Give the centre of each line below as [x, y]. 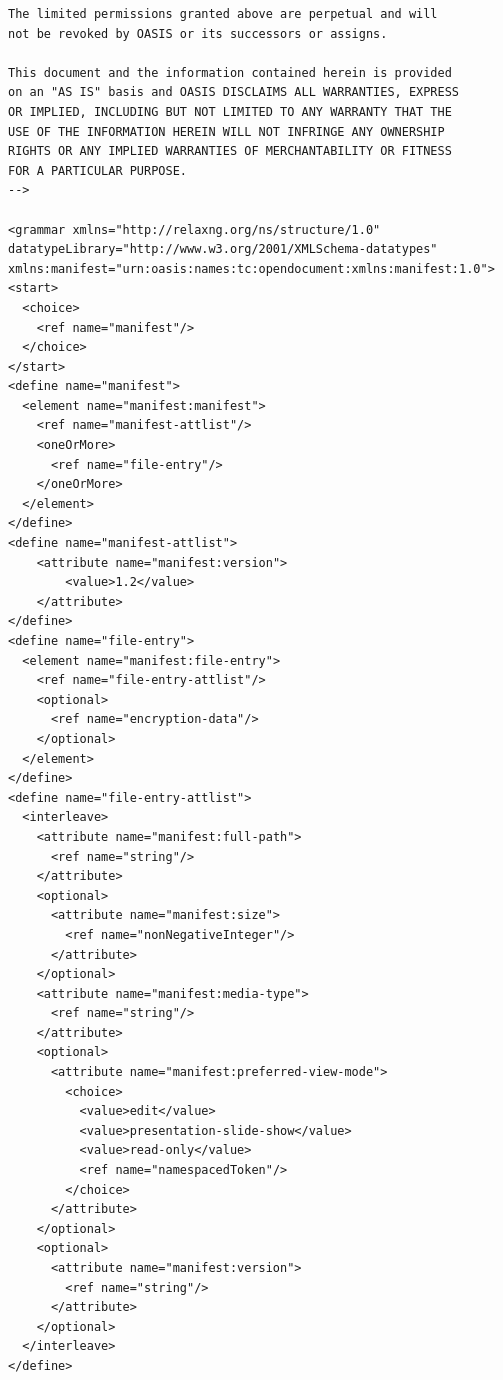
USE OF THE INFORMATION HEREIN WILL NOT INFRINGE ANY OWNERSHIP [226, 131]
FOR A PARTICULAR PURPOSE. [97, 170]
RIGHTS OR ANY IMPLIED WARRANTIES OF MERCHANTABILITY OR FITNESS [230, 151]
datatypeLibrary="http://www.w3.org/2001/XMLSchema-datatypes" [223, 249]
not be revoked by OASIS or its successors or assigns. [198, 33]
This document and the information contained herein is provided [230, 72]
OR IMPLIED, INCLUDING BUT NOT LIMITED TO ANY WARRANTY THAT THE [230, 111]
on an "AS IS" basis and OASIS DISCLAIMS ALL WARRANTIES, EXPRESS [234, 92]
